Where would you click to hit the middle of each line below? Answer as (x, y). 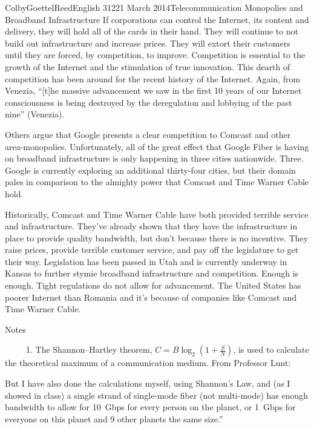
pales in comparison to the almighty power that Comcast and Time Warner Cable (157, 182)
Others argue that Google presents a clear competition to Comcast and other (148, 134)
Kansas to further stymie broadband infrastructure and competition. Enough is (152, 273)
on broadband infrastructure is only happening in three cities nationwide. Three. (154, 158)
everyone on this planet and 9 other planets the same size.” (114, 418)
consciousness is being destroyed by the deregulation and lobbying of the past (149, 102)
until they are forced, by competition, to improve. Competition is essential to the (155, 55)
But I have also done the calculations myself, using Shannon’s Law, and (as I (148, 383)
